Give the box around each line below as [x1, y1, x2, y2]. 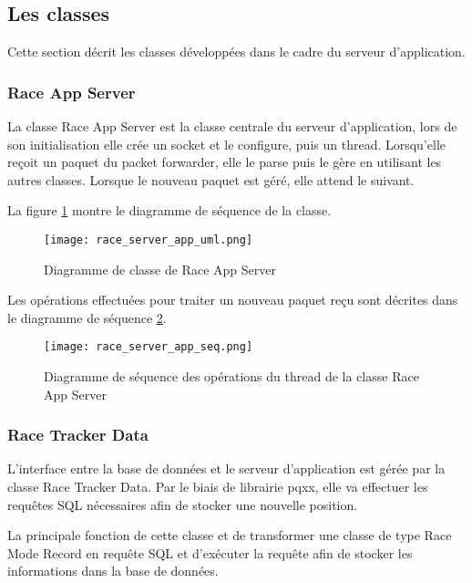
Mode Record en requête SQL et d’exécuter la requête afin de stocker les [7, 543, 413, 562]
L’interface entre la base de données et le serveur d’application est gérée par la [7, 459, 446, 478]
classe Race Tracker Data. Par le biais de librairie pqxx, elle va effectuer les [7, 477, 428, 496]
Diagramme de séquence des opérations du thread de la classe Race [44, 367, 419, 386]
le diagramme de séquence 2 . [7, 307, 167, 327]
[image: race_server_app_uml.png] [44, 233, 253, 246]
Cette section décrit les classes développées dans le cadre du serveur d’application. [7, 42, 466, 61]
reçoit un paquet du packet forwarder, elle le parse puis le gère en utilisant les [7, 152, 442, 172]
